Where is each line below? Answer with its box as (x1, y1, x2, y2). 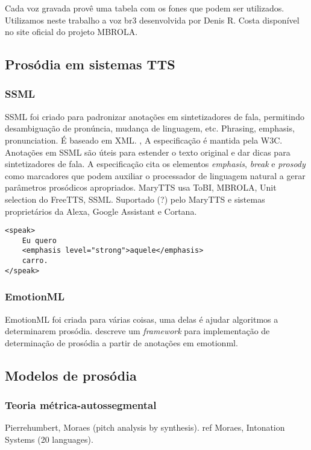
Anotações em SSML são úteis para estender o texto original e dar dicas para (5, 145, 291, 158)
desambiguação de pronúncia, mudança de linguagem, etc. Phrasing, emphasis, (5, 122, 295, 135)
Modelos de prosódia (5, 366, 137, 384)
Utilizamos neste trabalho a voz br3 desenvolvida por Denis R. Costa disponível (5, 13, 300, 26)
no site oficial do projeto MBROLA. (5, 25, 138, 38)
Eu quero (22, 236, 57, 245)
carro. (22, 256, 48, 265)
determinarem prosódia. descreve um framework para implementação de (5, 325, 270, 337)
